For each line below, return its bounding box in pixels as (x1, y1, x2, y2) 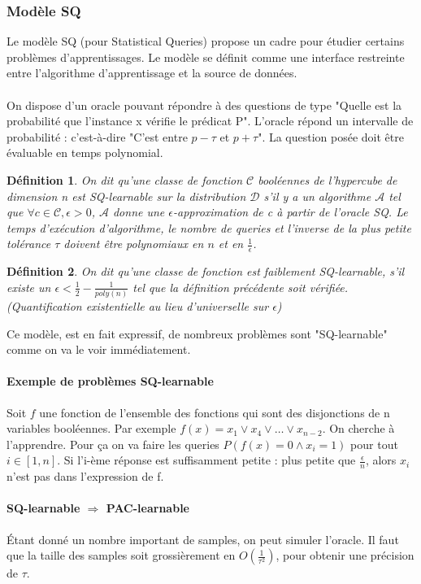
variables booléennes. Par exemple (7, 420, 176, 437)
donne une (112, 203, 165, 220)
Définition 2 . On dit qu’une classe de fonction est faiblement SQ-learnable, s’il (7, 263, 405, 280)
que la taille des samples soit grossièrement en (7, 547, 236, 564)
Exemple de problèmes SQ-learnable (7, 373, 214, 390)
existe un (7, 278, 51, 295)
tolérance (7, 235, 51, 252)
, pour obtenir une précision (276, 547, 414, 564)
